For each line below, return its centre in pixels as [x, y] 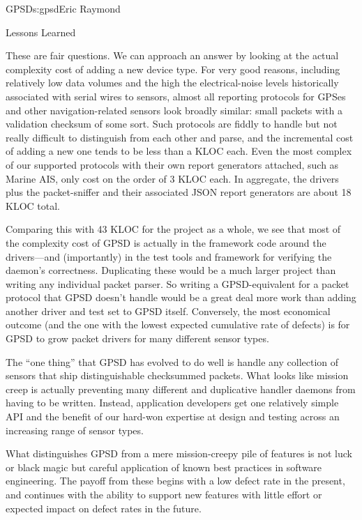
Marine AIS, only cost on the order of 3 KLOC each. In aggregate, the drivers [172, 178]
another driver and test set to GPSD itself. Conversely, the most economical [168, 311]
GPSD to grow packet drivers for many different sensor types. [137, 338]
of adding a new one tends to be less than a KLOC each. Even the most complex [179, 151]
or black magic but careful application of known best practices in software [164, 467]
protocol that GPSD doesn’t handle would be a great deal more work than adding [181, 297]
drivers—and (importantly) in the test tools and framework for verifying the [169, 256]
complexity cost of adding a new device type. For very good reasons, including [173, 69]
